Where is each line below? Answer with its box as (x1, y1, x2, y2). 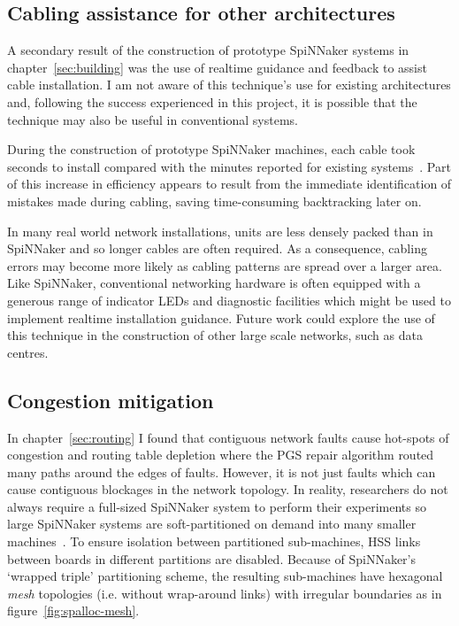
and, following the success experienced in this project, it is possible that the (7, 92, 417, 111)
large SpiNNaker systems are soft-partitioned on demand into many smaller (7, 514, 417, 533)
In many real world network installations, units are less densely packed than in (7, 221, 433, 240)
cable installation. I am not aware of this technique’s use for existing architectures (7, 75, 451, 94)
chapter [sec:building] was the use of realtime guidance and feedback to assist (7, 58, 427, 76)
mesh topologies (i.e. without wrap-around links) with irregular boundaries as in (7, 583, 442, 602)
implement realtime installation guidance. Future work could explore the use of (7, 308, 435, 327)
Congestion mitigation (7, 386, 214, 413)
